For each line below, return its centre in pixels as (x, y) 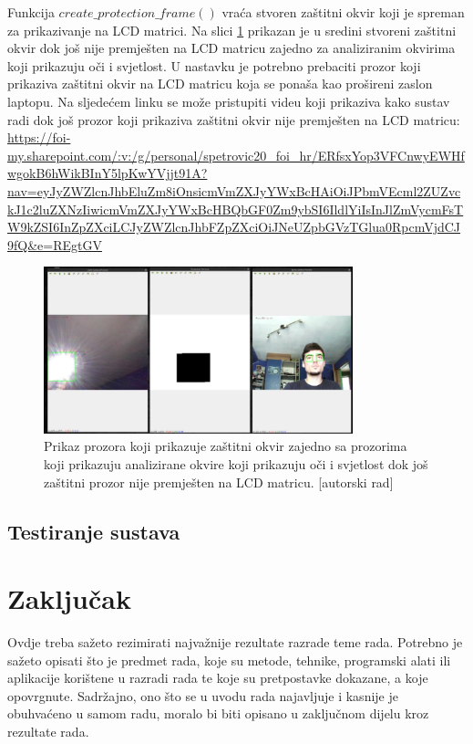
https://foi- (39, 137)
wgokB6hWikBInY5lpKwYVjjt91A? (108, 173)
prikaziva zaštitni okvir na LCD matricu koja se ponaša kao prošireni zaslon (220, 84)
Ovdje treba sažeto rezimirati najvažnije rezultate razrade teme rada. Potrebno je (235, 642)
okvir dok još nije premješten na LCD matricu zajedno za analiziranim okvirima (231, 48)
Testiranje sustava (94, 531)
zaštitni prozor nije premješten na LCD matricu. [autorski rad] (219, 482)
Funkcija (31, 12)
